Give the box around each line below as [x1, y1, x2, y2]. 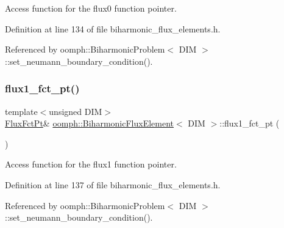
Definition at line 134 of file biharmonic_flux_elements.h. [5, 22, 221, 35]
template [5, 105, 38, 117]
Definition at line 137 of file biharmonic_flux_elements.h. [5, 178, 221, 191]
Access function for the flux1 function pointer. [5, 158, 177, 171]
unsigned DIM [49, 105, 102, 117]
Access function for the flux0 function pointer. [5, 2, 177, 14]
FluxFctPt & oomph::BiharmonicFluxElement [5, 117, 174, 130]
